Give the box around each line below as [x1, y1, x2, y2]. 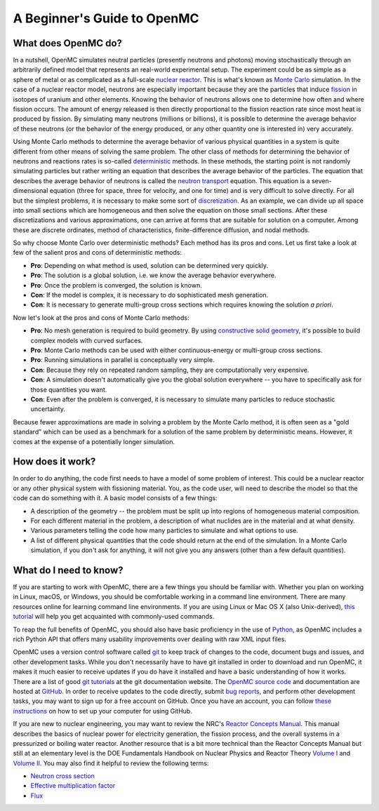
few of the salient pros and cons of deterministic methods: [13, 248, 182, 257]
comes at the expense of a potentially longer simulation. [13, 437, 175, 445]
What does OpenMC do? [13, 37, 123, 49]
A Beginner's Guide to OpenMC [13, 11, 199, 26]
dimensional [13, 187, 48, 195]
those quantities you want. [30, 385, 107, 394]
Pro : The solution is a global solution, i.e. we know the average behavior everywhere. [30, 271, 277, 280]
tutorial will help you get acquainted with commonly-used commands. [13, 612, 215, 621]
